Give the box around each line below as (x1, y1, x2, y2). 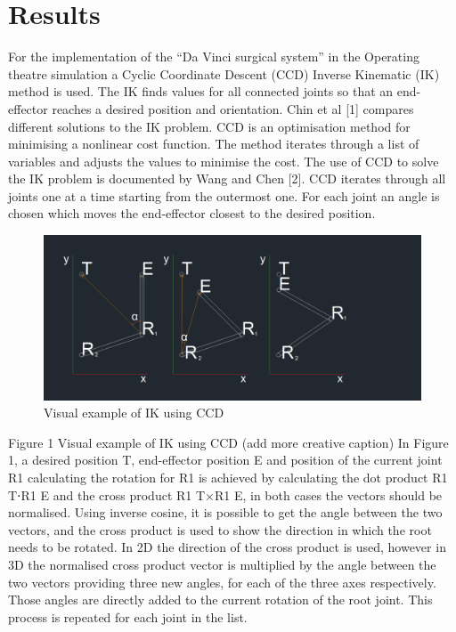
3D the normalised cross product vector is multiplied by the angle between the (8, 555, 436, 573)
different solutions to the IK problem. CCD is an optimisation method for (8, 117, 411, 135)
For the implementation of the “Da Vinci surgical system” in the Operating (8, 47, 419, 66)
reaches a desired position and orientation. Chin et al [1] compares (52, 99, 414, 117)
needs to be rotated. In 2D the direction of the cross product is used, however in (8, 538, 446, 556)
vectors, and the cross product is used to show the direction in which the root (8, 520, 432, 539)
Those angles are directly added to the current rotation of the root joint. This (8, 590, 433, 609)
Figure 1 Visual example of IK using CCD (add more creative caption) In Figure (8, 433, 449, 451)
